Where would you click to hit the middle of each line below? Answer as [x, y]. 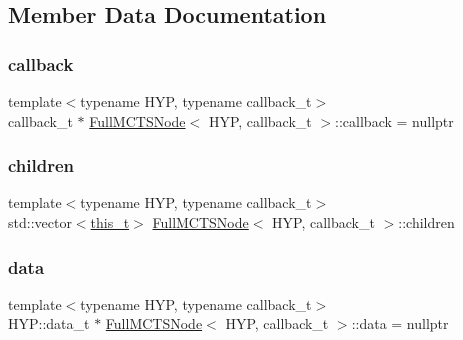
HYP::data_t [49, 323]
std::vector [40, 222]
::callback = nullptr [394, 120]
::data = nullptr [400, 323]
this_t [110, 222]
